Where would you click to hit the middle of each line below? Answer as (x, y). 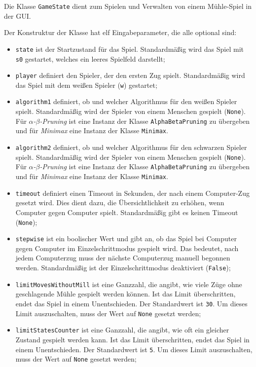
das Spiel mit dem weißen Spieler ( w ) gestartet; (86, 85)
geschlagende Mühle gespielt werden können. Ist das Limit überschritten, (126, 294)
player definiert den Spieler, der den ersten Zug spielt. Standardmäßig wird (130, 75)
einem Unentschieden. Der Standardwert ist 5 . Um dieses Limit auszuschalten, (134, 349)
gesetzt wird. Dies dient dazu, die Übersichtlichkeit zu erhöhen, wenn (120, 202)
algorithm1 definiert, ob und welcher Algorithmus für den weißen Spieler (126, 101)
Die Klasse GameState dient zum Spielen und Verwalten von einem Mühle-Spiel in (128, 6)
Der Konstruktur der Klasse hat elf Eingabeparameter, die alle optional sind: (120, 32)
